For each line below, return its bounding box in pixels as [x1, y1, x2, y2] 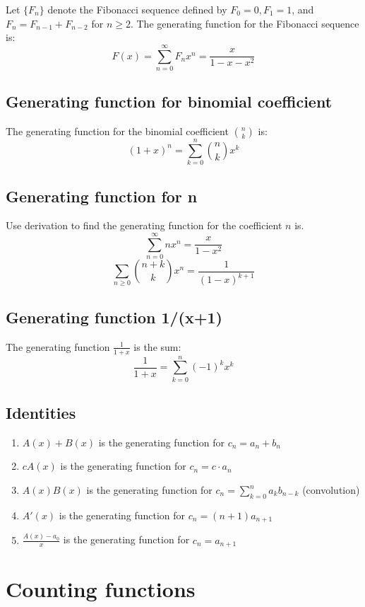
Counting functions [6, 574, 196, 603]
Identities [6, 402, 76, 424]
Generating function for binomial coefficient [6, 91, 333, 112]
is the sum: [133, 339, 181, 354]
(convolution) [302, 482, 360, 497]
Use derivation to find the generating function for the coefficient [6, 218, 282, 233]
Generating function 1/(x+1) [6, 306, 222, 328]
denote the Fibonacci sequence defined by [47, 2, 227, 16]
